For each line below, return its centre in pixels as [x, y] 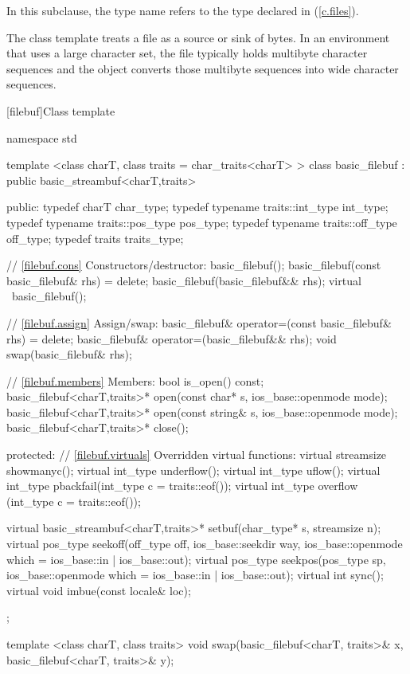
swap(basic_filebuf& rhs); [69, 354]
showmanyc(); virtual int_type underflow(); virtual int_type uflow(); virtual [193, 470]
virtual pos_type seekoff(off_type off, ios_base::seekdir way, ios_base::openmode [205, 544]
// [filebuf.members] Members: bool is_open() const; [135, 380]
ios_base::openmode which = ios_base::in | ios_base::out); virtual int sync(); [195, 575]
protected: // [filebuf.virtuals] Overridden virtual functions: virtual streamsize [197, 455]
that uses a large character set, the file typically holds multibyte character [187, 53]
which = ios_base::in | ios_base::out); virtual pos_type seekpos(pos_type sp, [196, 559]
